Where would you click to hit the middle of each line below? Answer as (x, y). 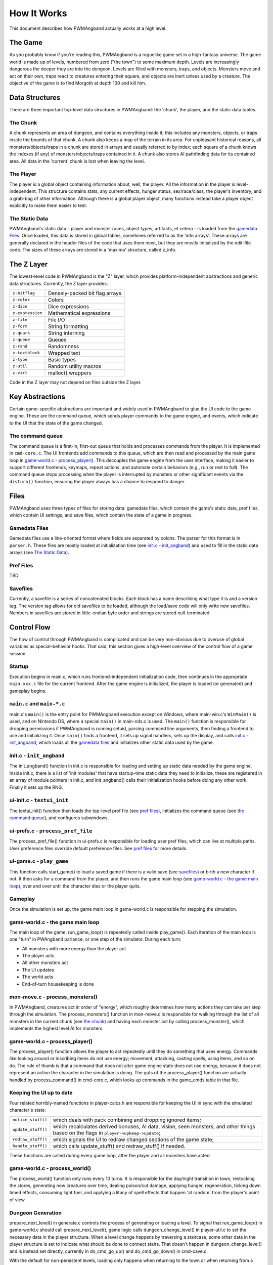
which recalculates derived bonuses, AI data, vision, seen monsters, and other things (154, 1126)
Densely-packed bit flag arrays (85, 293)
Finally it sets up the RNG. (36, 787)
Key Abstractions (37, 396)
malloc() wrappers (70, 373)
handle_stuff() (30, 1146)
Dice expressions (69, 306)
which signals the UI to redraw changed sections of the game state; (133, 1140)
